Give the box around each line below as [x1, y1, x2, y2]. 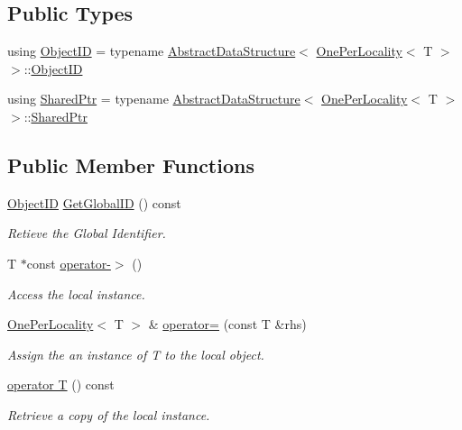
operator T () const [7, 375, 115, 394]
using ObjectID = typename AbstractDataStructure [7, 41, 296, 60]
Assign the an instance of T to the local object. [7, 344, 264, 363]
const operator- [26, 253, 111, 272]
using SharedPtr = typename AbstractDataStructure [7, 89, 300, 108]
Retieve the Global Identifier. [7, 224, 166, 242]
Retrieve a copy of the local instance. [7, 405, 210, 424]
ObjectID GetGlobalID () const [7, 193, 181, 212]
